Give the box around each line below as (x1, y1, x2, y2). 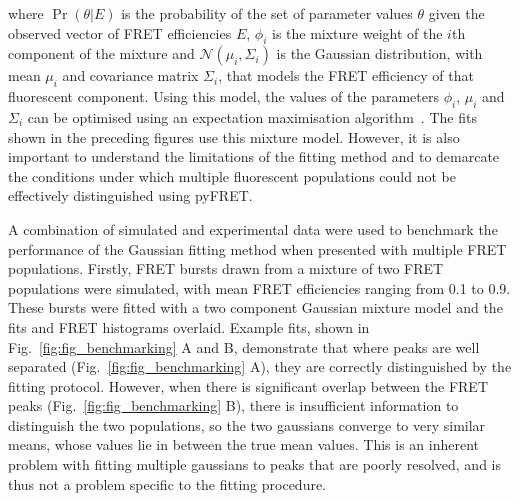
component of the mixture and (8, 43, 195, 64)
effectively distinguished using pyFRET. (8, 185, 253, 206)
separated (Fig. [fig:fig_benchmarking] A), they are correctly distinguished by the (8, 356, 512, 377)
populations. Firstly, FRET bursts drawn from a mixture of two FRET (8, 258, 444, 279)
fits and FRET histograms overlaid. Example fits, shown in (8, 316, 370, 337)
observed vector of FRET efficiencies (8, 22, 232, 43)
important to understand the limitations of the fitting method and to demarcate (8, 146, 500, 167)
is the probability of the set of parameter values (121, 3, 413, 23)
